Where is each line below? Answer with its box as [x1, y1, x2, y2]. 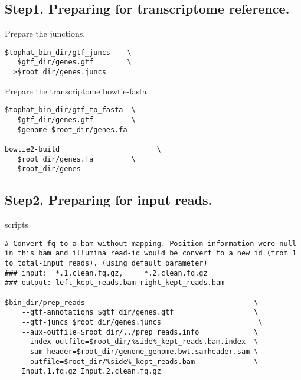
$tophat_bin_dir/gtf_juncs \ [5, 48, 132, 57]
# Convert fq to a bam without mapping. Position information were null [5, 239, 296, 248]
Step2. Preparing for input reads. [5, 191, 212, 209]
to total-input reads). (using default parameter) [5, 259, 208, 268]
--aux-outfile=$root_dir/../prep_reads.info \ [21, 327, 259, 336]
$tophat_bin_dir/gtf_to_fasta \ [5, 106, 136, 114]
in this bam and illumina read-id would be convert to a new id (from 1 [5, 249, 296, 258]
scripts [5, 218, 28, 231]
